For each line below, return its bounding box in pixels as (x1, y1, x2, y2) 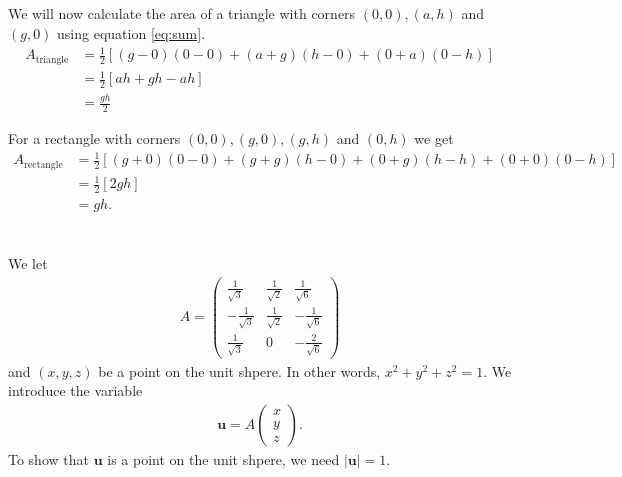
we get (414, 128, 454, 149)
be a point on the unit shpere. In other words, (98, 360, 381, 381)
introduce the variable (8, 380, 143, 401)
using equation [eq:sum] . (57, 22, 206, 43)
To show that (8, 448, 89, 469)
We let (8, 253, 48, 274)
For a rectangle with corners (8, 128, 181, 149)
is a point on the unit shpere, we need (107, 448, 340, 469)
